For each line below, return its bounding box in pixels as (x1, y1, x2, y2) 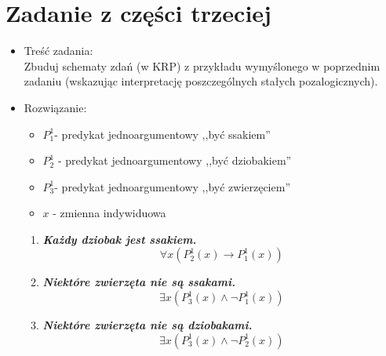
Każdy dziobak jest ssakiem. (42, 231, 197, 247)
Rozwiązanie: (24, 99, 87, 115)
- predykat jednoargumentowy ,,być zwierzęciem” (54, 178, 290, 194)
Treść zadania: (24, 42, 93, 59)
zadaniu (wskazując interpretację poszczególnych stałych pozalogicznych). (24, 73, 378, 89)
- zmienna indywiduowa (53, 205, 166, 221)
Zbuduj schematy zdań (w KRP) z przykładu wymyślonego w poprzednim (24, 57, 381, 74)
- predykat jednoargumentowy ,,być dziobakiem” (57, 152, 292, 169)
